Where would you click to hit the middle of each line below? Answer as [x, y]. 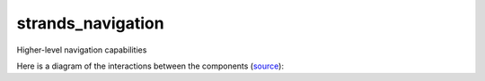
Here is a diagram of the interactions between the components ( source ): [150, 66]
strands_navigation [91, 23]
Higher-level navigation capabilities [82, 50]
